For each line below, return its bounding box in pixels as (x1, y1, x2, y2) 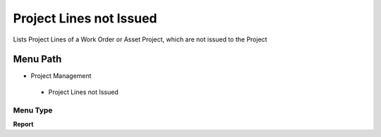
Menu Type (13, 105, 53, 115)
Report (13, 119, 34, 128)
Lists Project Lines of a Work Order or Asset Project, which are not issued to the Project (13, 35, 267, 44)
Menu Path (13, 53, 62, 65)
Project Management (30, 72, 92, 80)
